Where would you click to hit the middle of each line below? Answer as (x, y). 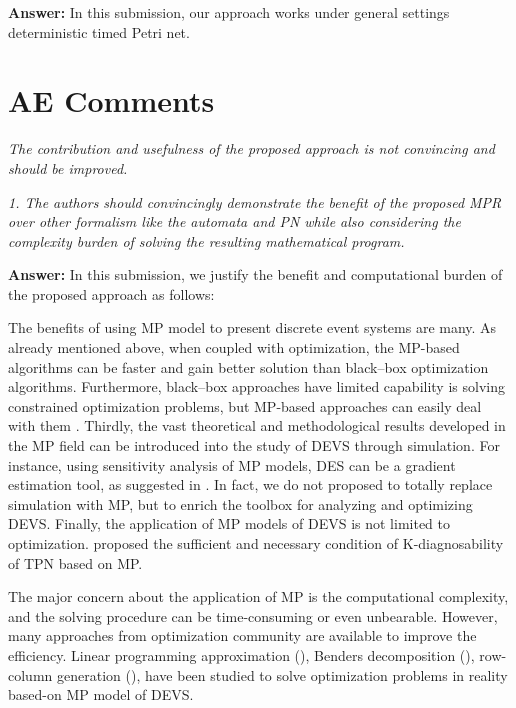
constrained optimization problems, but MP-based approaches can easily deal (245, 405)
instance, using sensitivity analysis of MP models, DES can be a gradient (232, 464)
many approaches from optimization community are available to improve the (242, 635)
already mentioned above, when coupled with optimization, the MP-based (234, 347)
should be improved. (68, 167)
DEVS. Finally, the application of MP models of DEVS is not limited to (229, 523)
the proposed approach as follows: (111, 293)
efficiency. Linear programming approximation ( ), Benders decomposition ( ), (241, 654)
